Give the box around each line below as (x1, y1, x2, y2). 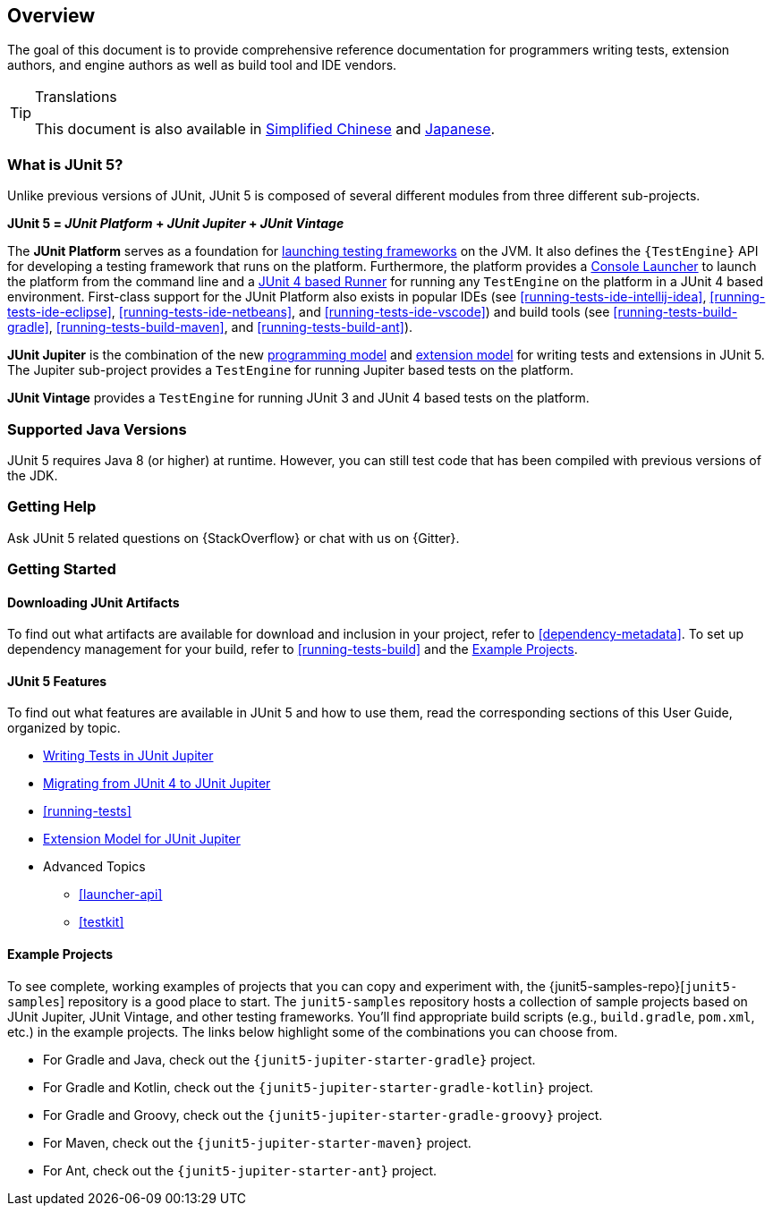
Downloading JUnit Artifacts (7, 594, 180, 610)
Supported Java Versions (7, 420, 187, 438)
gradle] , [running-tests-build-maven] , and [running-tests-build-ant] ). (7, 319, 413, 335)
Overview (7, 4, 96, 27)
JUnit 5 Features (7, 673, 107, 689)
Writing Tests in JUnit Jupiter (43, 748, 214, 764)
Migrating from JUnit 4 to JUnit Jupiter (43, 776, 271, 792)
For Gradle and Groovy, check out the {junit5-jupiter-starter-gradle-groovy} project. (43, 1107, 603, 1123)
